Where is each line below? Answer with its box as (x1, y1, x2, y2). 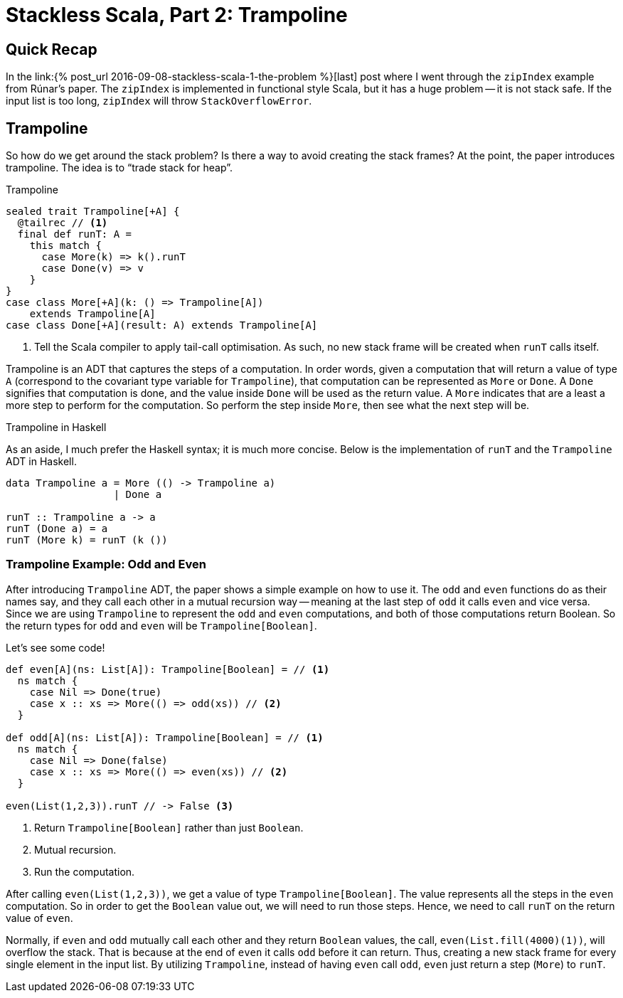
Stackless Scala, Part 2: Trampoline (6, 3, 348, 27)
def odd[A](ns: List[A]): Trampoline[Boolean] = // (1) (6, 731, 324, 743)
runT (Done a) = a (6, 523, 108, 535)
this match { (29, 240, 102, 252)
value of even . (6, 911, 73, 924)
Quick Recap (6, 40, 97, 58)
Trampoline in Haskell (6, 421, 107, 434)
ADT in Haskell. (6, 455, 77, 468)
